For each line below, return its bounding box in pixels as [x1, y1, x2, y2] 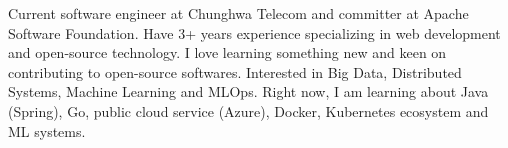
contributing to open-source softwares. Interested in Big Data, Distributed [8, 61, 462, 82]
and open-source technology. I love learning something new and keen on [8, 42, 447, 63]
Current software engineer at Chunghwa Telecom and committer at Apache [8, 3, 469, 23]
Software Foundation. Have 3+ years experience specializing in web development [8, 22, 501, 43]
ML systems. [8, 120, 86, 141]
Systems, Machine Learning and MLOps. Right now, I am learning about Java [8, 81, 489, 102]
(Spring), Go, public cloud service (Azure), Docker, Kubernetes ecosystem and [8, 100, 489, 121]
